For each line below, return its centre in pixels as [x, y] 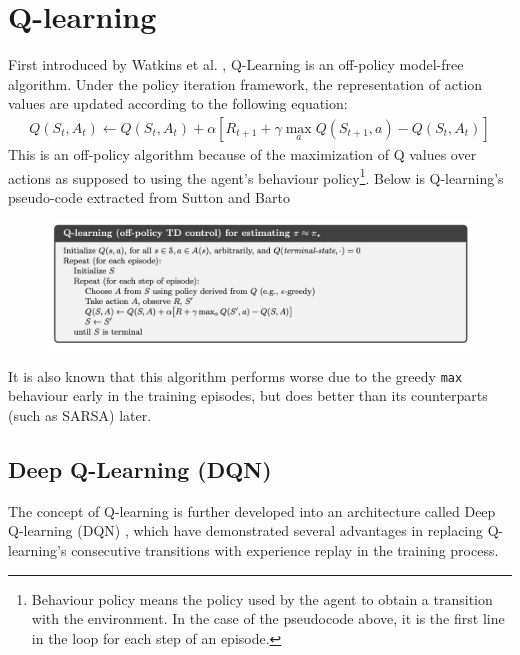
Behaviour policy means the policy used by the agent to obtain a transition [262, 598]
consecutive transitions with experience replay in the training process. [285, 549]
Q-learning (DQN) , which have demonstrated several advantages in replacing [246, 530]
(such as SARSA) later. [80, 414]
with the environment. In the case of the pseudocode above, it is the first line [268, 618]
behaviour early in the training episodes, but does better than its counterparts [248, 395]
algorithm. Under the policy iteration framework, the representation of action [245, 83]
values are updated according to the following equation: [178, 103]
